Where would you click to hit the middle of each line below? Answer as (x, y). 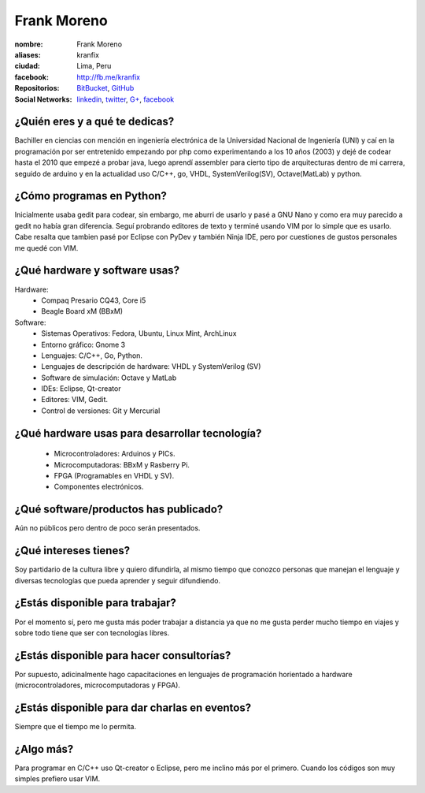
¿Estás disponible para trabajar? (96, 603)
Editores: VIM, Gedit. (74, 400)
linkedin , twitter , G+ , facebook (126, 99)
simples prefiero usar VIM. (57, 779)
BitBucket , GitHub (105, 88)
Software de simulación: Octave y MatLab (109, 378)
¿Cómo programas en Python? (91, 196)
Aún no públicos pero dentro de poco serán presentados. (107, 528)
